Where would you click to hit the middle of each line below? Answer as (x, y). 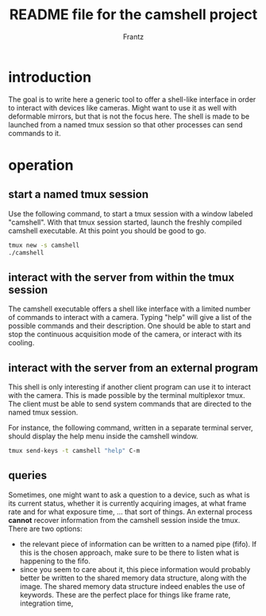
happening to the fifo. (55, 561)
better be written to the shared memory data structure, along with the (133, 578)
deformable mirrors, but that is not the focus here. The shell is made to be (129, 116)
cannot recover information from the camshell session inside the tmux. (124, 520)
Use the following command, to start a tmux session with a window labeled (131, 213)
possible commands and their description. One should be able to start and (129, 326)
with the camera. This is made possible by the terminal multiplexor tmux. (127, 396)
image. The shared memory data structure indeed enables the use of (132, 586)
